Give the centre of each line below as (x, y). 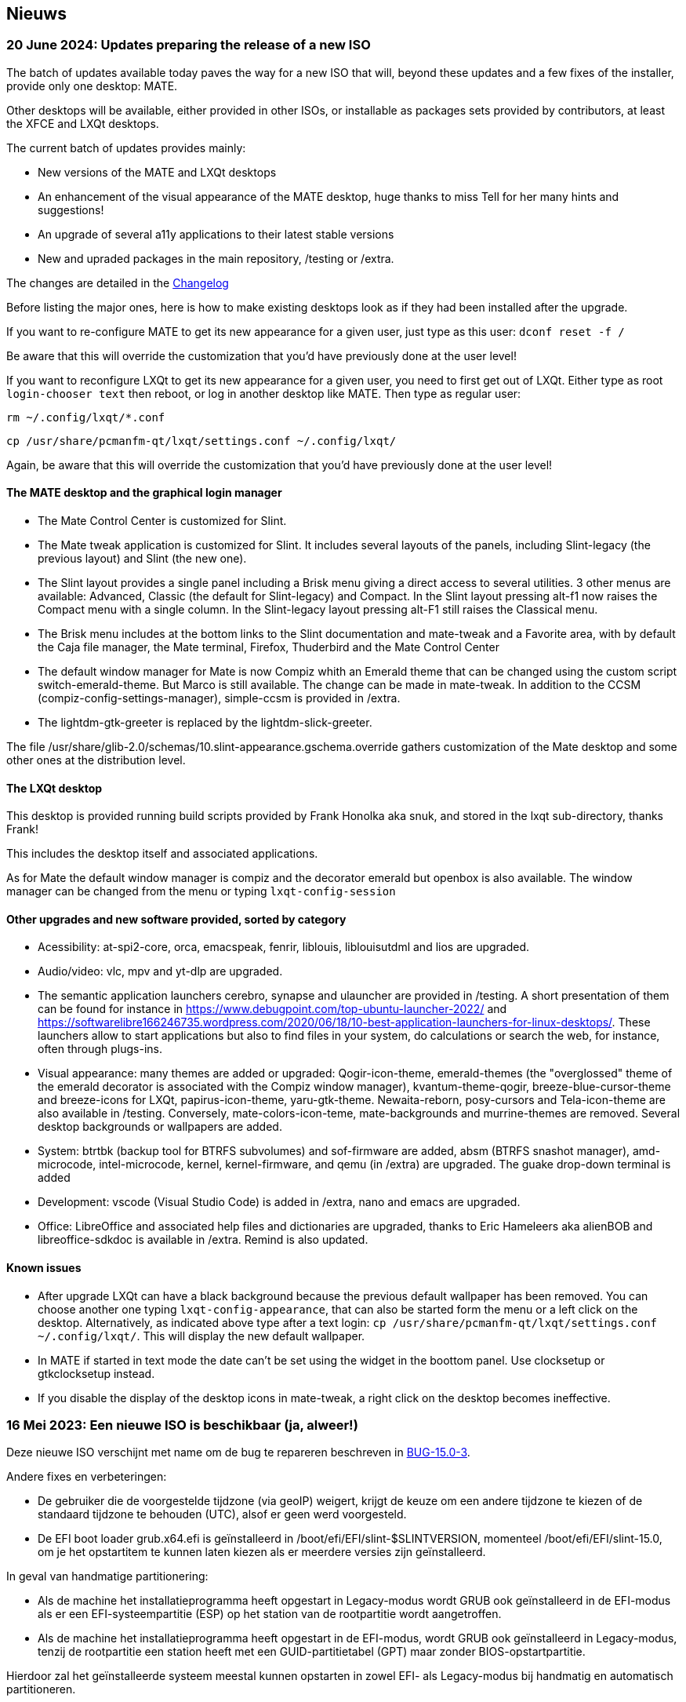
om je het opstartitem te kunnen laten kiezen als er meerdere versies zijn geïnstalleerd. (262, 1552)
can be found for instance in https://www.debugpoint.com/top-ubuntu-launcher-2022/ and (272, 1009)
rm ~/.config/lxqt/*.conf (86, 417)
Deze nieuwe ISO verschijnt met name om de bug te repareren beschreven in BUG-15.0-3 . (238, 1452)
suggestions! (71, 210)
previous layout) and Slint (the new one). (142, 559)
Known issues (44, 1268)
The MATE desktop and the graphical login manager (144, 493)
